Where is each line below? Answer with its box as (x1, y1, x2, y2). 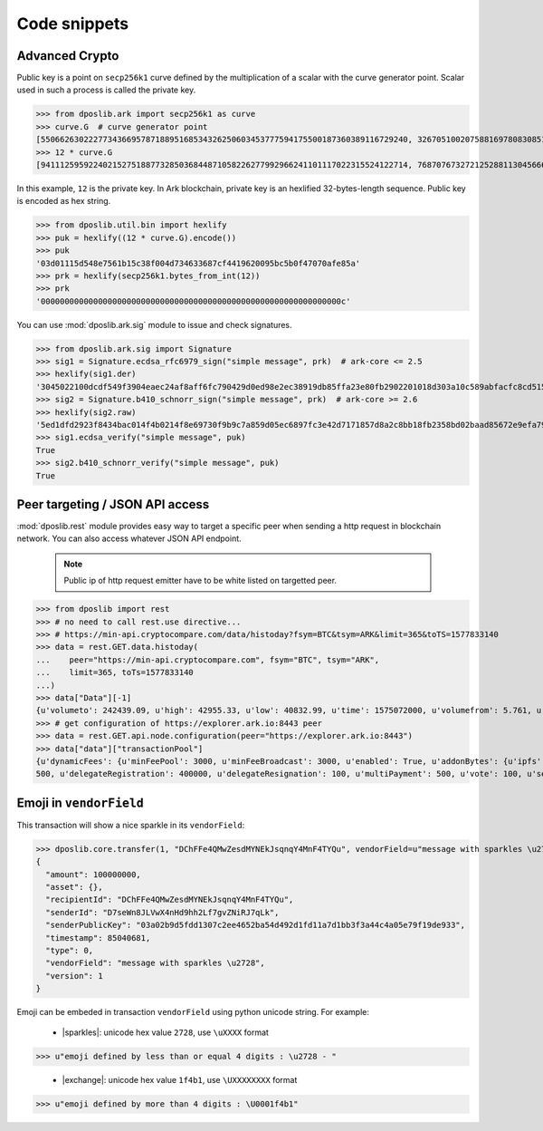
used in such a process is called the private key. (16, 84, 196, 95)
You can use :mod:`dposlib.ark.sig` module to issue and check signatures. (16, 319, 293, 330)
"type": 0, (45, 945, 94, 955)
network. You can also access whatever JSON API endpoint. (16, 533, 242, 544)
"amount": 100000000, (45, 869, 142, 879)
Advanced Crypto (16, 48, 119, 63)
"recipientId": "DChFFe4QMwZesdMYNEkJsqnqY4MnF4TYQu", (45, 894, 294, 905)
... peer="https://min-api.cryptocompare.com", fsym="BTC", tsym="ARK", (35, 654, 380, 665)
